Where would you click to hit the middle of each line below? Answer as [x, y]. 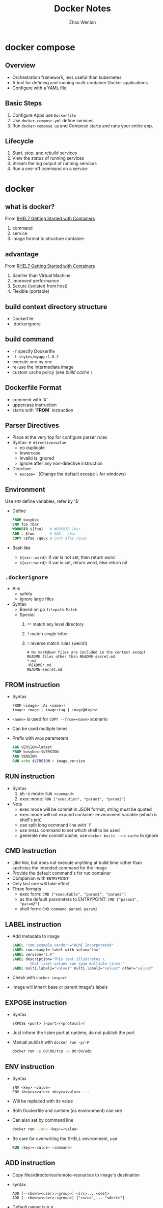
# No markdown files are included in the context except [86, 653]
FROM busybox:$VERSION [35, 752]
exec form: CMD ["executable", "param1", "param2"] [73, 894]
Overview [20, 65]
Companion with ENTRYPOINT [40, 878]
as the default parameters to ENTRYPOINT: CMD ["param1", [79, 899]
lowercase [30, 453]
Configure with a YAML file [39, 88]
